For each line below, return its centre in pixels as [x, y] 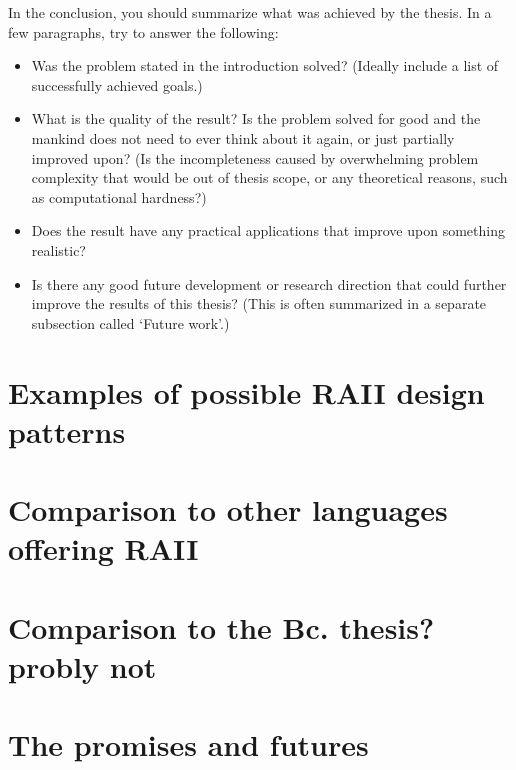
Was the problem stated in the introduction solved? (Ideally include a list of [265, 65]
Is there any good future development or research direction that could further [269, 283]
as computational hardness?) [119, 196]
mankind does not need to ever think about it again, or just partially [243, 137]
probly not [82, 665]
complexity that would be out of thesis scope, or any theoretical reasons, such [269, 177]
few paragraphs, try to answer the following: [143, 31]
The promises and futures [188, 744]
